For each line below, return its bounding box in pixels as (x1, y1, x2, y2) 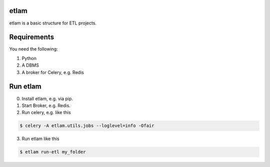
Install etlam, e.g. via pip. (21, 95, 73, 101)
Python (21, 55, 37, 61)
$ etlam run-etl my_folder (19, 149, 86, 155)
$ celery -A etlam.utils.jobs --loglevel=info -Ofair (19, 123, 154, 128)
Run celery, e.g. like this (21, 109, 71, 115)
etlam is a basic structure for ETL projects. (9, 20, 97, 26)
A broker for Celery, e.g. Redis (21, 69, 84, 75)
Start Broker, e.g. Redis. (21, 102, 71, 108)
